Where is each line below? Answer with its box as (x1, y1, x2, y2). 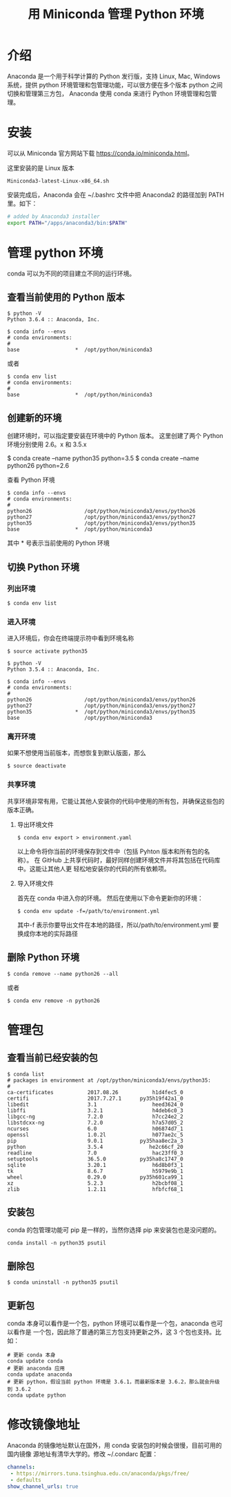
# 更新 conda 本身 (7, 1352, 56, 1359)
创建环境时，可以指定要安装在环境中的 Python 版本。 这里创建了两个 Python (7, 432, 223, 440)
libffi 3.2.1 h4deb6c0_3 (7, 1107, 184, 1114)
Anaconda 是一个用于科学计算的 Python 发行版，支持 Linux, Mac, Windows (7, 72, 221, 80)
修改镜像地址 (7, 1417, 81, 1433)
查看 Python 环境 (7, 475, 55, 484)
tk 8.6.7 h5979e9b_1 (7, 1168, 184, 1174)
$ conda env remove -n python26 (7, 997, 100, 1004)
